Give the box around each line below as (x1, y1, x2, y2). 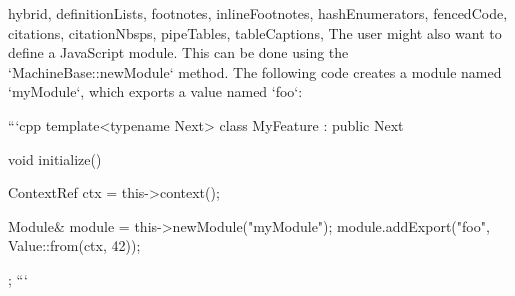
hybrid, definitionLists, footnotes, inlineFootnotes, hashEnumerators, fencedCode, (8, 3, 508, 23)
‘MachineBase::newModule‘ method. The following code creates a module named (8, 61, 502, 82)
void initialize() (8, 148, 102, 169)
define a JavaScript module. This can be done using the (8, 42, 349, 63)
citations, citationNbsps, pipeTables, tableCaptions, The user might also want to (8, 22, 502, 43)
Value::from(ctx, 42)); (8, 235, 141, 256)
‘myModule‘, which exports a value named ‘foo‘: (8, 81, 303, 102)
